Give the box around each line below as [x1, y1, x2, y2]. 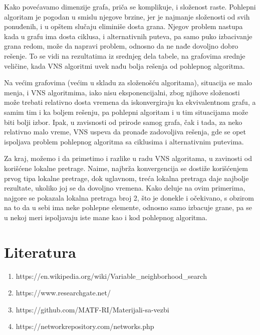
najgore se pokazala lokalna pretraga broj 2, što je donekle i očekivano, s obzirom [4, 192, 254, 203]
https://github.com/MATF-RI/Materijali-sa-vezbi [16, 304, 169, 314]
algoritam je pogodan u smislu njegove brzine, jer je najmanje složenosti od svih [4, 11, 250, 22]
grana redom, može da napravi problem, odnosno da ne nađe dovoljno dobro [4, 41, 238, 51]
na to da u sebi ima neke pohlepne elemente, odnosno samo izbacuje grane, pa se [4, 202, 252, 213]
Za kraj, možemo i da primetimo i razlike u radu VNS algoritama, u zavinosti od [4, 153, 252, 163]
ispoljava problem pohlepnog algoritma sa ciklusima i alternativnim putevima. [4, 136, 244, 146]
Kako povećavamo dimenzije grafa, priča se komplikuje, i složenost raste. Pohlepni [4, 2, 256, 12]
